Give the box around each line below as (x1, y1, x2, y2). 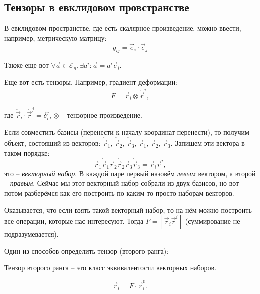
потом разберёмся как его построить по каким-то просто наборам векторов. (4, 187, 234, 198)
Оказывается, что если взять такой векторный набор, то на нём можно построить (4, 204, 252, 215)
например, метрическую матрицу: (4, 32, 107, 43)
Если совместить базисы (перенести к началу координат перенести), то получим (4, 127, 249, 137)
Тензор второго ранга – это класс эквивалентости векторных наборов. (4, 262, 217, 273)
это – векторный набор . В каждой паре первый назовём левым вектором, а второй (4, 168, 256, 178)
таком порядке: (4, 147, 50, 158)
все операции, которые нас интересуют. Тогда (4, 216, 144, 226)
